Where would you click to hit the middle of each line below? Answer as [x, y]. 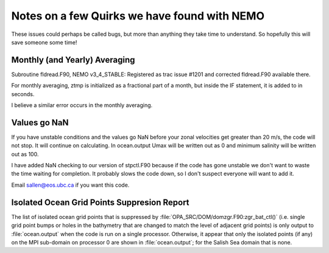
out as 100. [25, 154]
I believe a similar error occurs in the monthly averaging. [82, 105]
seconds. [23, 94]
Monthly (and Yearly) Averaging [73, 60]
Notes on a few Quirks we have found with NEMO [138, 16]
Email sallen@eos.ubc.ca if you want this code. [70, 185]
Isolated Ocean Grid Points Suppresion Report [100, 202]
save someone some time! [44, 42]
